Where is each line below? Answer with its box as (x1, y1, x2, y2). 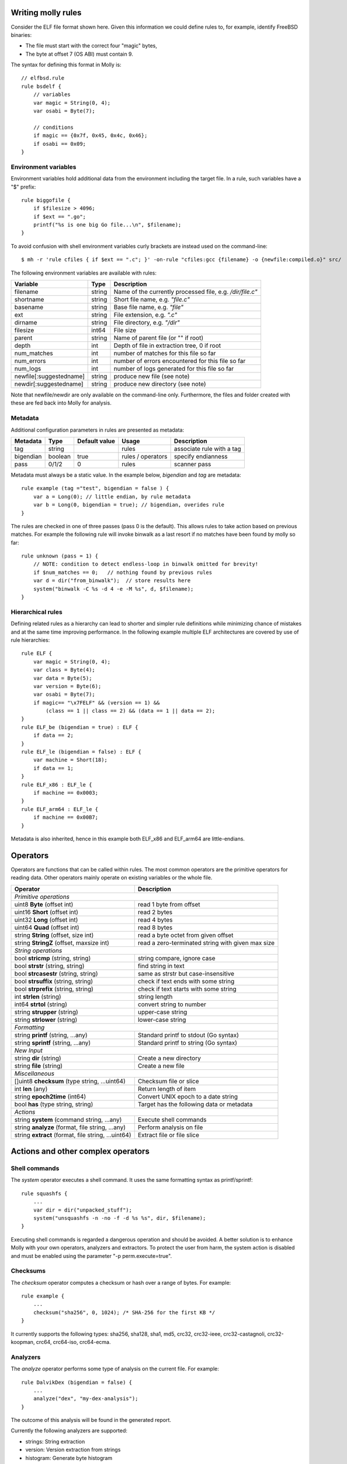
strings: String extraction (25, 1438, 85, 1445)
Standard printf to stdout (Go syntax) (137, 1031, 240, 1039)
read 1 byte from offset (137, 900, 201, 908)
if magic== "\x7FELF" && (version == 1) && (33, 699, 160, 706)
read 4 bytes (137, 915, 173, 923)
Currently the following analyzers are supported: (11, 1427, 128, 1434)
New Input (14, 1046, 43, 1054)
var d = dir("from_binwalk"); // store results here (33, 577, 191, 584)
